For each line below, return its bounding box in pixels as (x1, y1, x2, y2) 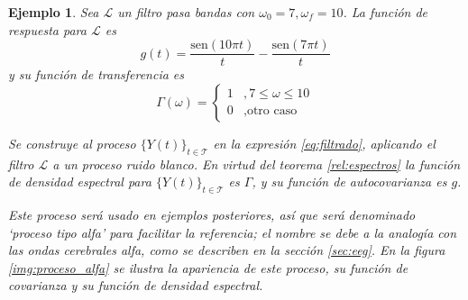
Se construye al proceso (8, 133, 136, 152)
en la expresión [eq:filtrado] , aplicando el (213, 133, 436, 152)
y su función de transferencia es (8, 65, 185, 84)
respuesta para (8, 20, 87, 39)
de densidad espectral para (8, 172, 151, 191)
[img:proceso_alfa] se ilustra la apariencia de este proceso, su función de (8, 258, 408, 277)
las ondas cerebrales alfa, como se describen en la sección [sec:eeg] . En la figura (8, 241, 445, 259)
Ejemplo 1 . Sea (8, 3, 99, 21)
